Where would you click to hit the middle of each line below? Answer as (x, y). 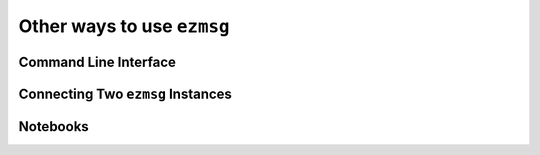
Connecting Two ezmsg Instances (125, 93)
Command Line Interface (97, 61)
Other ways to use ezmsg (124, 26)
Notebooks (53, 126)
